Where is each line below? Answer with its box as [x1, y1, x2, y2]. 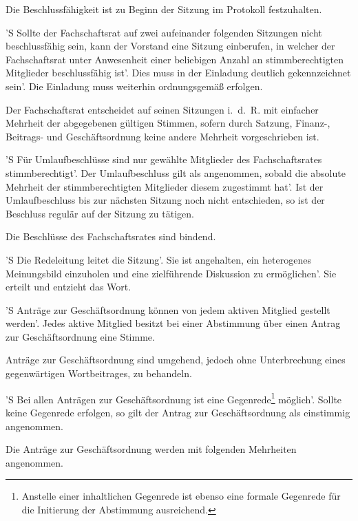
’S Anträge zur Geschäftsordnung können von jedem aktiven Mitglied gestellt [6, 302, 330, 317]
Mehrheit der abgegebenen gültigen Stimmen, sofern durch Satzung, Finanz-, [6, 116, 330, 130]
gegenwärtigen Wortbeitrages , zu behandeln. [6, 366, 192, 381]
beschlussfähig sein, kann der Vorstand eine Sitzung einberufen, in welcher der [6, 39, 335, 53]
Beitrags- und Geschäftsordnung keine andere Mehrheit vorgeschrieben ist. [6, 129, 319, 143]
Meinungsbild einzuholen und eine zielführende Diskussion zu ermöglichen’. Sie [6, 266, 337, 280]
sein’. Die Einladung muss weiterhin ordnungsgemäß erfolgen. [6, 78, 263, 93]
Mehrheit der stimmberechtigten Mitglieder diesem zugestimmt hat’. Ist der [6, 179, 324, 193]
